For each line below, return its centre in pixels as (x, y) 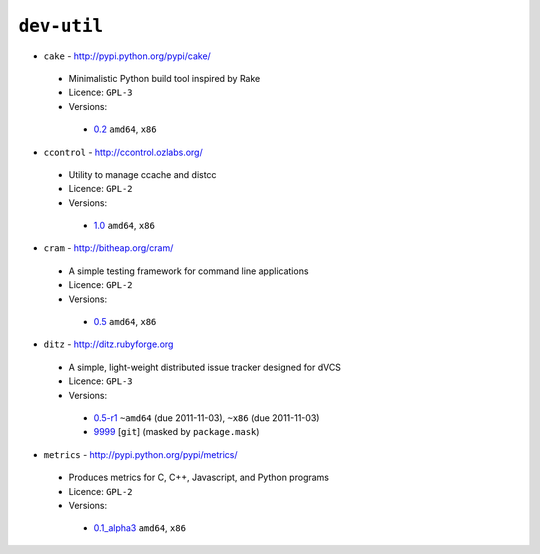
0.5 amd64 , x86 (125, 322)
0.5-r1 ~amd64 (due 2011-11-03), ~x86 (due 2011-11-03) (206, 417)
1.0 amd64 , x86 (124, 226)
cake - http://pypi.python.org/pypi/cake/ (127, 56)
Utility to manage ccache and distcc (142, 174)
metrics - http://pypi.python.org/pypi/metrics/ (141, 454)
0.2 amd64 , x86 (125, 129)
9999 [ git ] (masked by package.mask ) (176, 432)
